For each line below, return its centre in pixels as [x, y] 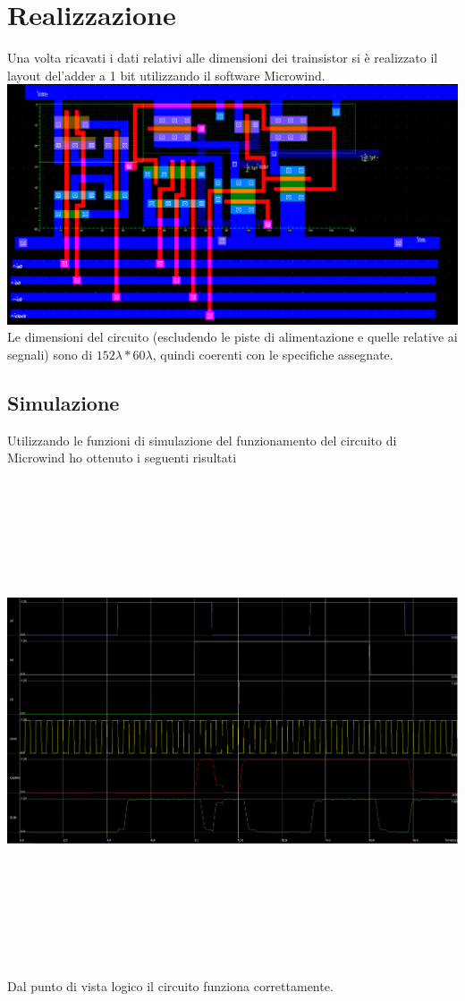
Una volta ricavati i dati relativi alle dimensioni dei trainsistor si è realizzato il [223, 58]
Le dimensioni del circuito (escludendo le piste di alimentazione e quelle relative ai [232, 337]
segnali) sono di [50, 354]
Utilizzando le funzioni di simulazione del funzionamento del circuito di [202, 440]
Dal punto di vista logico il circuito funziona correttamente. [170, 986]
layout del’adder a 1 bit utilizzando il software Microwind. [166, 75]
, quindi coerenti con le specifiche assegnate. [273, 354]
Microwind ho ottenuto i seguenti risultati [122, 458]
